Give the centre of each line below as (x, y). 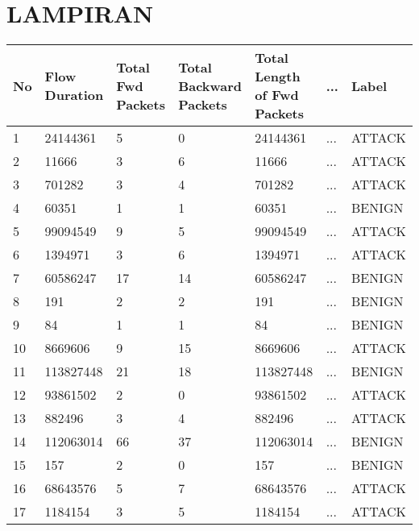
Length (278, 77)
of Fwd (277, 95)
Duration (74, 95)
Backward (210, 85)
